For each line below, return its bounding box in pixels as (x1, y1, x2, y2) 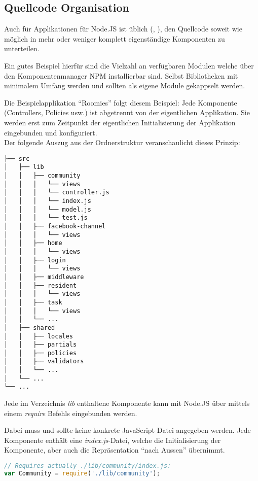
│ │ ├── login (4, 256, 66, 264)
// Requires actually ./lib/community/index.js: (4, 462, 171, 470)
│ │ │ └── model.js (4, 205, 91, 213)
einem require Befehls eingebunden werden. (4, 407, 137, 418)
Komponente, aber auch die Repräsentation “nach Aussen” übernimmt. (4, 444, 225, 455)
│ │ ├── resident (4, 282, 77, 289)
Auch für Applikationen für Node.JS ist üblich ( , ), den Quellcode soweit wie (4, 23, 242, 34)
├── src (4, 155, 30, 162)
